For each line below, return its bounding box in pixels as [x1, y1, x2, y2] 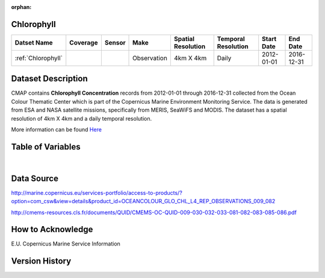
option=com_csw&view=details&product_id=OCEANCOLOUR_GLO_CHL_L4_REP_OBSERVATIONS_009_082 [11, 198, 276, 205]
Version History [11, 256, 72, 267]
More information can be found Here [11, 125, 102, 133]
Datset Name [14, 38, 54, 46]
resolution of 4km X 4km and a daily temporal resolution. [11, 115, 152, 122]
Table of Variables [11, 142, 81, 152]
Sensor [104, 38, 126, 46]
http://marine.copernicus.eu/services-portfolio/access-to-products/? [11, 189, 183, 196]
